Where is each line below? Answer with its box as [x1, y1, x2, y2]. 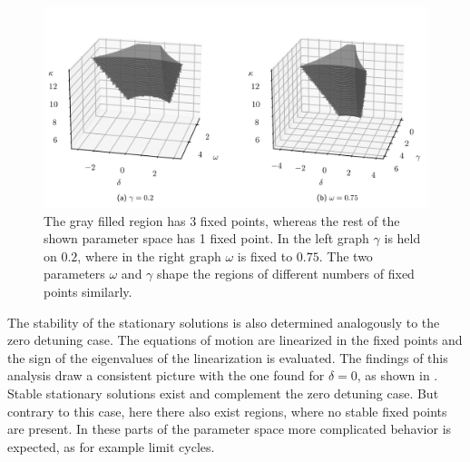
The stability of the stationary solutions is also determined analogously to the [7, 312, 440, 331]
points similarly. [44, 282, 132, 301]
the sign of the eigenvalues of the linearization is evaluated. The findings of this [7, 348, 448, 367]
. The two [318, 246, 373, 265]
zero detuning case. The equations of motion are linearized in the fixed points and [7, 330, 463, 349]
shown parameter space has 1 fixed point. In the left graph [44, 229, 369, 248]
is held [384, 229, 421, 248]
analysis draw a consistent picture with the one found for [7, 366, 325, 385]
